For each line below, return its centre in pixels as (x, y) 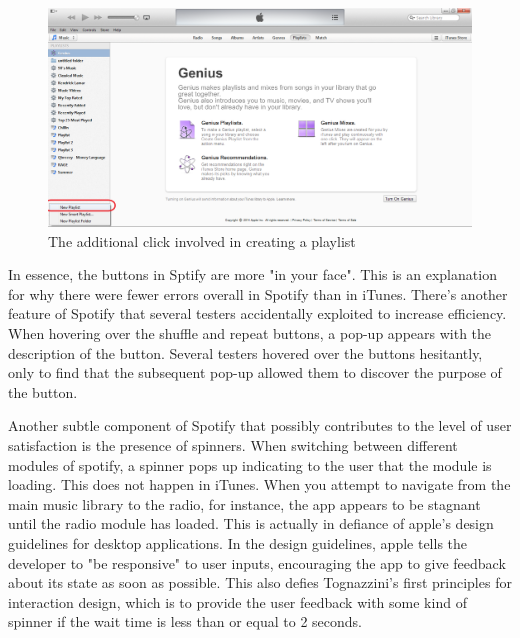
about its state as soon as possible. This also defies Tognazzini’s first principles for (260, 582)
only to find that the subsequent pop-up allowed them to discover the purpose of (255, 372)
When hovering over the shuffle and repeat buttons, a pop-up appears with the (250, 333)
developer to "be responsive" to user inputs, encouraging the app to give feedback (257, 562)
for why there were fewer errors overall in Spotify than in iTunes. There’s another (258, 293)
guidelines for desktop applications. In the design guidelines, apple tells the (238, 542)
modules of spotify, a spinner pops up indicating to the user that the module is (250, 464)
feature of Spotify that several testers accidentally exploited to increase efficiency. (257, 313)
